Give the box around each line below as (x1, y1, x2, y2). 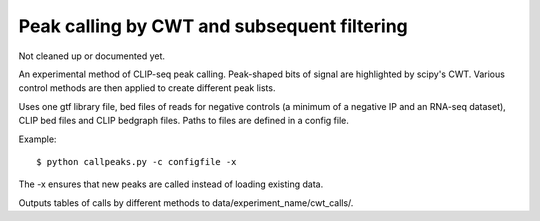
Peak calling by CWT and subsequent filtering (18, 15, 409, 37)
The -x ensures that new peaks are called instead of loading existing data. (18, 178, 324, 190)
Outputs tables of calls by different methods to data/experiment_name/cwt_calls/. (18, 196, 354, 209)
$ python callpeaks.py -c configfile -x (36, 156, 237, 167)
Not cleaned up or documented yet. (18, 50, 165, 62)
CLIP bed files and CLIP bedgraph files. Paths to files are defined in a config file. (18, 115, 349, 127)
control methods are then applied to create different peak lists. (18, 82, 276, 94)
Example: (18, 133, 57, 145)
